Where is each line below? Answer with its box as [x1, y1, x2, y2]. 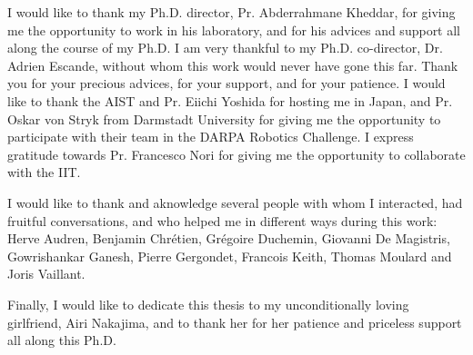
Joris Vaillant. [7, 264, 86, 283]
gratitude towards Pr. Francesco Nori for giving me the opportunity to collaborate [7, 144, 466, 163]
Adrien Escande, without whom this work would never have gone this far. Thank [7, 55, 458, 74]
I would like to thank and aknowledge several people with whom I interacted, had [7, 192, 463, 212]
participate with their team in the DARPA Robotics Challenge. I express [7, 127, 414, 146]
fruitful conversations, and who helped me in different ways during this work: [7, 211, 438, 230]
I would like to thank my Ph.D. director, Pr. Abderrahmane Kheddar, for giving [7, 3, 456, 21]
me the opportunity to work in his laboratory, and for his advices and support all [7, 20, 461, 39]
